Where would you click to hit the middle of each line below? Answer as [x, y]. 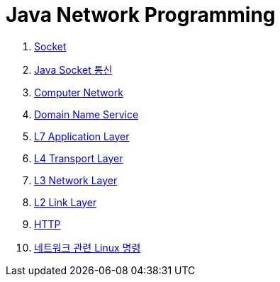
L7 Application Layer [82, 136]
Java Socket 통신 [73, 69]
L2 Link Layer [66, 202]
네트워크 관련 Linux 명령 [88, 247]
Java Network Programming [141, 15]
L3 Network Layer [76, 180]
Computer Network [79, 92]
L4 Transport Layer [79, 158]
